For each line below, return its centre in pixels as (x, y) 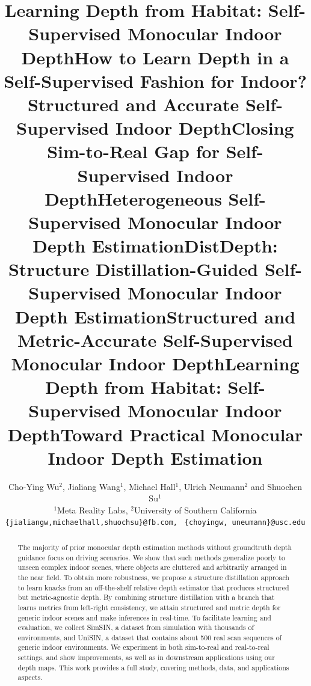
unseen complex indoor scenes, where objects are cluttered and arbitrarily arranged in (152, 567)
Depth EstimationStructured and (155, 316)
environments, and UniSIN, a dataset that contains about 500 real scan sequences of (150, 637)
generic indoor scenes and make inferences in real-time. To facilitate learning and (144, 617)
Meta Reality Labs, (93, 510)
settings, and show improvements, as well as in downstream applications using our (146, 657)
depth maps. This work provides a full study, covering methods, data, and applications (153, 667)
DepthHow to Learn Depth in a (155, 57)
